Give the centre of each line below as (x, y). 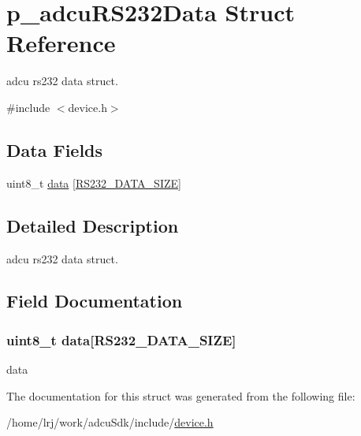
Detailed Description (93, 225)
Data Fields (55, 149)
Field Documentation (95, 301)
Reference (61, 43)
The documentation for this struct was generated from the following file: (181, 395)
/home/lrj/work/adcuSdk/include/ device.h (110, 422)
